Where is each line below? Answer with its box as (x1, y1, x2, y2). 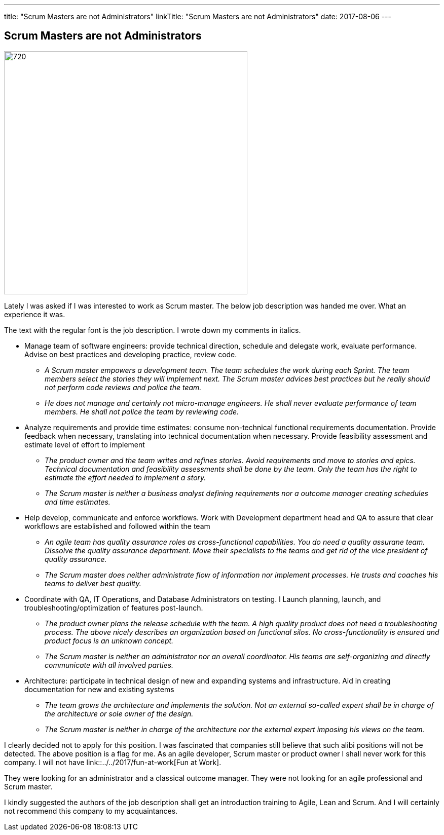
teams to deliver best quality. (45, 579, 141, 588)
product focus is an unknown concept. (45, 636, 174, 645)
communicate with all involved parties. (45, 660, 174, 669)
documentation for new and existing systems (24, 685, 174, 694)
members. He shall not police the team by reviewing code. (45, 407, 239, 416)
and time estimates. (45, 497, 110, 506)
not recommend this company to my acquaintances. (4, 806, 178, 815)
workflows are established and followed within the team (24, 521, 210, 530)
